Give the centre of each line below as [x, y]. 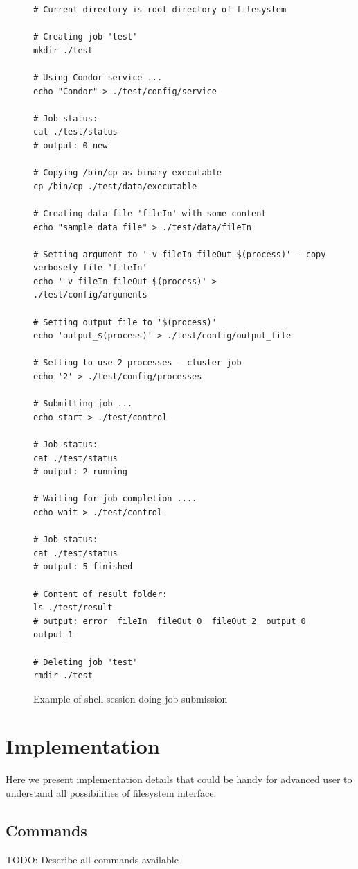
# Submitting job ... [83, 404]
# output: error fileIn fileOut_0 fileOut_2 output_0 [170, 621]
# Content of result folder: [100, 594]
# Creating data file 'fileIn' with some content [150, 213]
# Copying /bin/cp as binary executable [128, 173]
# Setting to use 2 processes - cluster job [137, 363]
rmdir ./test [63, 676]
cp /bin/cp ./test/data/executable [115, 186]
